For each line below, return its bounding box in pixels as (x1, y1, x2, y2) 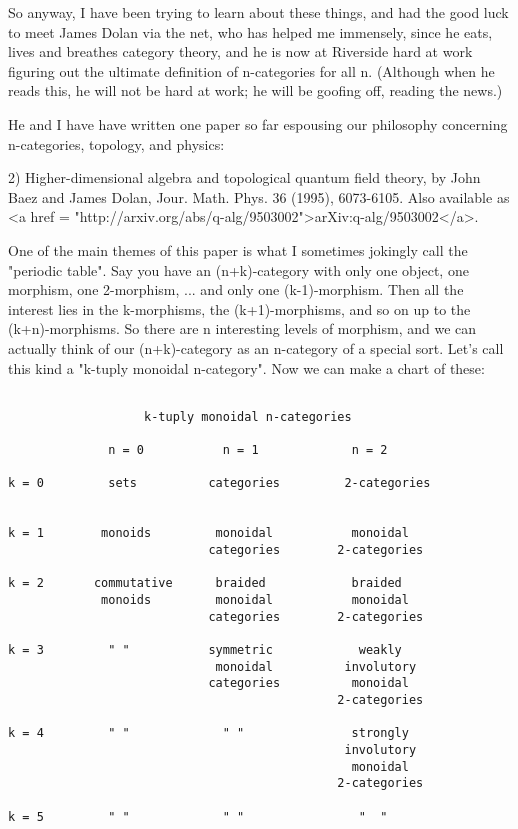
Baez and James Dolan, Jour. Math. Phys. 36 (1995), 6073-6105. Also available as (8, 186, 510, 207)
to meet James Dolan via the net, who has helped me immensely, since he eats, (8, 21, 493, 42)
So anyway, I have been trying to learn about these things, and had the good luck (8, 2, 509, 22)
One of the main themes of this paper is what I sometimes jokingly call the (8, 239, 468, 260)
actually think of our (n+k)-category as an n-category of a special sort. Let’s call (8, 337, 504, 358)
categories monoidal (208, 676, 409, 691)
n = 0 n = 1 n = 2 (108, 443, 388, 458)
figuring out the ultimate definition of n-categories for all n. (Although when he (8, 60, 495, 81)
